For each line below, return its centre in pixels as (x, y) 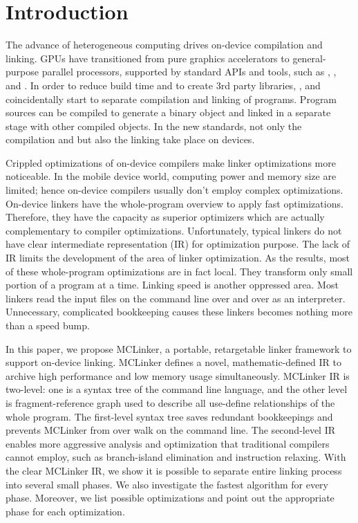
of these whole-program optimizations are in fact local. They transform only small (179, 271)
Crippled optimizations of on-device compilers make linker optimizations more (171, 162)
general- (309, 58)
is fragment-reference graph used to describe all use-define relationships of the (170, 402)
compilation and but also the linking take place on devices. (130, 139)
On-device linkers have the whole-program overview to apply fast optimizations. (175, 203)
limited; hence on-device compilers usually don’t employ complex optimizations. (175, 190)
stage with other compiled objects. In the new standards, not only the (154, 126)
